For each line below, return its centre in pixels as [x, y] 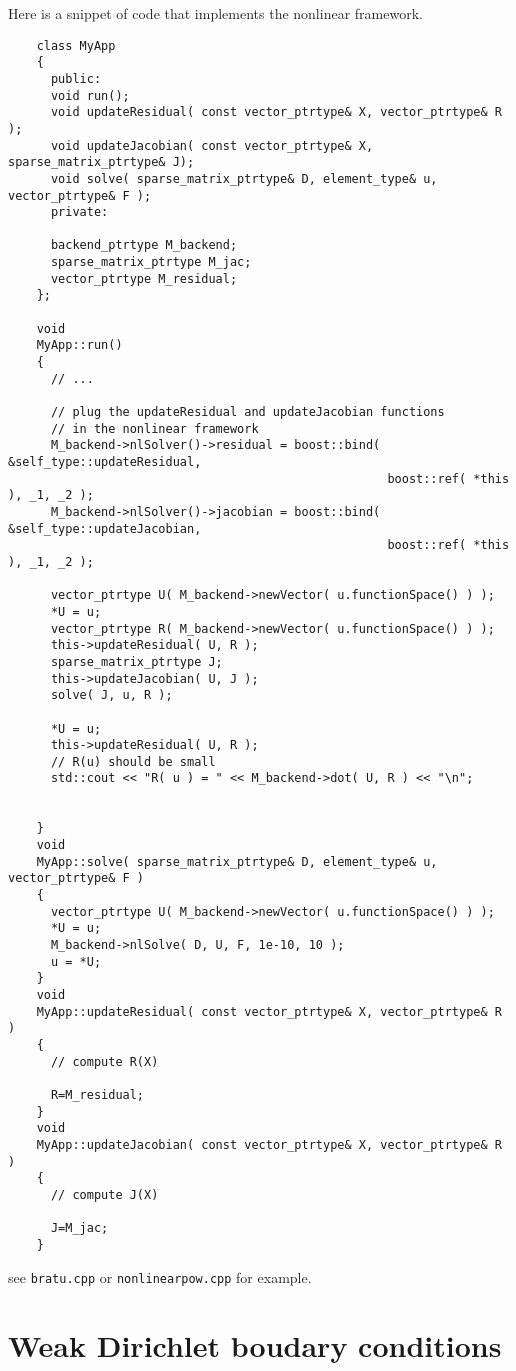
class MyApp [76, 45]
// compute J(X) [104, 1194]
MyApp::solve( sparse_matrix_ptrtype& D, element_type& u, [237, 861]
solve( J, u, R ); [111, 695]
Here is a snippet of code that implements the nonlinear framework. [215, 13]
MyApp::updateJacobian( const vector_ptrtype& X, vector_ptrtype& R [269, 1144]
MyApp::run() [79, 345]
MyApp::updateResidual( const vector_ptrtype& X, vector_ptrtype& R [269, 1011]
